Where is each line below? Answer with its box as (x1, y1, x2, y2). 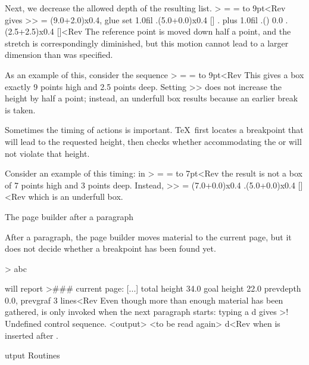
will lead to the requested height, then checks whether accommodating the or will (5, 135, 302, 147)
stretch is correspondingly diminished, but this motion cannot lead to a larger (5, 36, 289, 49)
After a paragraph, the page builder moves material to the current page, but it (5, 230, 292, 243)
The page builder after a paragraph (5, 210, 134, 222)
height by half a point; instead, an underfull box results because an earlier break (5, 92, 298, 104)
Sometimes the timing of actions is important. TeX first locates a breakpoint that (5, 123, 304, 136)
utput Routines (5, 349, 60, 361)
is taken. (5, 103, 36, 116)
